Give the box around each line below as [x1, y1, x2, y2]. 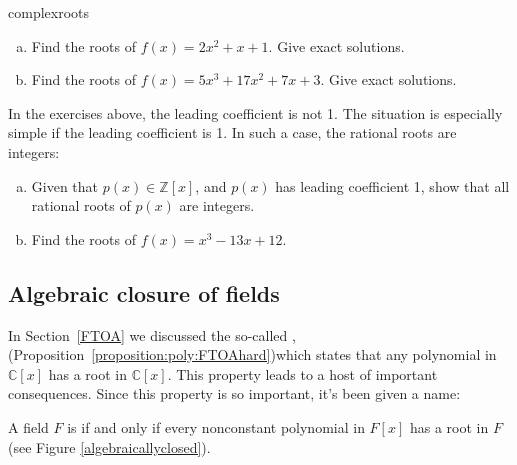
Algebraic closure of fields [8, 277, 280, 308]
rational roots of [31, 195, 131, 216]
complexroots [8, 2, 90, 22]
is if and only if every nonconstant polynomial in [67, 416, 365, 437]
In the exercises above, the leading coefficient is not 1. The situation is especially [8, 102, 503, 123]
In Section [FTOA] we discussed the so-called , [8, 324, 296, 345]
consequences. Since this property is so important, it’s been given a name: [8, 383, 461, 404]
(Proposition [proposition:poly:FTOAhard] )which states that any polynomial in [8, 344, 497, 365]
